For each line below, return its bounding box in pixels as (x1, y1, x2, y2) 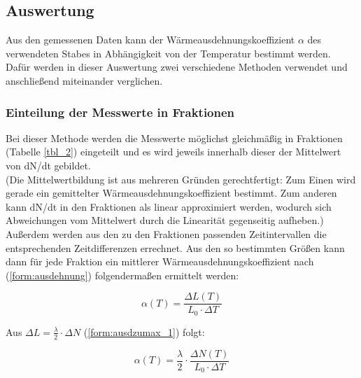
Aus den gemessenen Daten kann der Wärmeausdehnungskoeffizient (6, 32, 295, 47)
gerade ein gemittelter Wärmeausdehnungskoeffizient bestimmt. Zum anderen (6, 185, 337, 200)
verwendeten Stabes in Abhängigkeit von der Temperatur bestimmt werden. (6, 45, 331, 60)
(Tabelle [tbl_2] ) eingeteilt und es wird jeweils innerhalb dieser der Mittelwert (6, 144, 341, 159)
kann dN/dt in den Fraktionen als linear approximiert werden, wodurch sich (6, 199, 332, 213)
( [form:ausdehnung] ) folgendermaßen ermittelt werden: (6, 267, 239, 282)
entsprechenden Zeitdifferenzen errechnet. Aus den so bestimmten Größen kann (6, 240, 345, 255)
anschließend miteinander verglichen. (6, 73, 163, 87)
